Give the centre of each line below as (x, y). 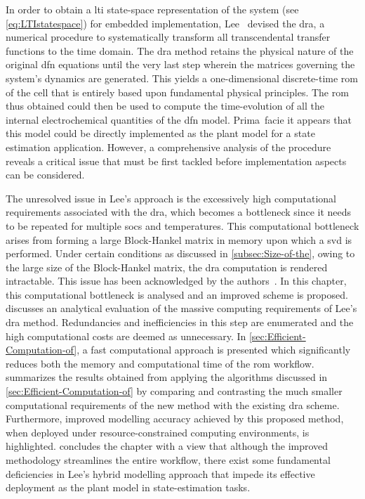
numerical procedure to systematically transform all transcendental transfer (168, 37)
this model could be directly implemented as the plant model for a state (160, 133)
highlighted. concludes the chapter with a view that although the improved (167, 446)
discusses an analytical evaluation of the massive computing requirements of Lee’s (181, 308)
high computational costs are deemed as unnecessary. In (126, 336)
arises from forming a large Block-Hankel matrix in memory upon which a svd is (179, 239)
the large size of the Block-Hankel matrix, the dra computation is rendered (167, 267)
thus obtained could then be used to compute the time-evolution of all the (165, 106)
